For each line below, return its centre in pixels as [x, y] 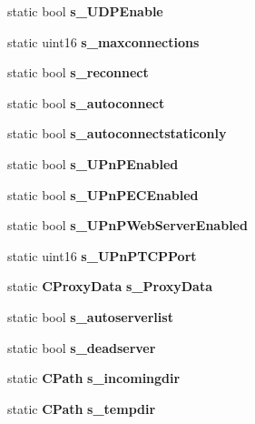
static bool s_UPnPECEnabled [103, 194]
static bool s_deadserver [82, 347]
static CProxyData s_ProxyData [110, 286]
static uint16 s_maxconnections [103, 41]
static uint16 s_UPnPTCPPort [102, 255]
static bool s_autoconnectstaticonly [117, 133]
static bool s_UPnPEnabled [93, 163]
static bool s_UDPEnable [85, 11]
